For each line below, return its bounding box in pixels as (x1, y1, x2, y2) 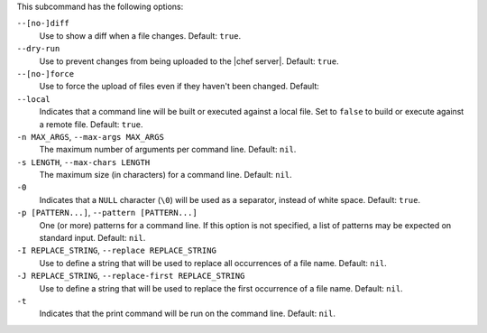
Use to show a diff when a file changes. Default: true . (39, 30, 242, 41)
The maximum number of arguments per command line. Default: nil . (39, 144, 297, 155)
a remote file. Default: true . (39, 118, 143, 130)
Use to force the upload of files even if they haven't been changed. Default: (39, 81, 320, 92)
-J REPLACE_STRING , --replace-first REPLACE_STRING (16, 271, 245, 282)
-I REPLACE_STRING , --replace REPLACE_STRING (16, 245, 216, 256)
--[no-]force (16, 69, 75, 79)
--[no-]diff (16, 18, 69, 29)
